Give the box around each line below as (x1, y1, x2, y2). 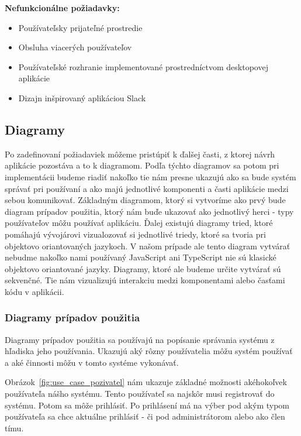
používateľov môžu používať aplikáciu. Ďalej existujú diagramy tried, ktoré (5, 217, 273, 229)
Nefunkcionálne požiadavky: (5, 2, 120, 13)
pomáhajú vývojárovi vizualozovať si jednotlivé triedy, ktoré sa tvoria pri (5, 228, 266, 240)
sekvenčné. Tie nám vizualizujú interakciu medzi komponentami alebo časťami (5, 274, 285, 286)
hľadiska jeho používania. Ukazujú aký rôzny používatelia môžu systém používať (5, 345, 293, 357)
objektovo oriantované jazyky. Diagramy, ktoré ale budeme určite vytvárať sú (5, 262, 281, 274)
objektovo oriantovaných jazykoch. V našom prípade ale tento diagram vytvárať (5, 239, 290, 252)
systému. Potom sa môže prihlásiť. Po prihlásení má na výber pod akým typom (5, 399, 290, 411)
